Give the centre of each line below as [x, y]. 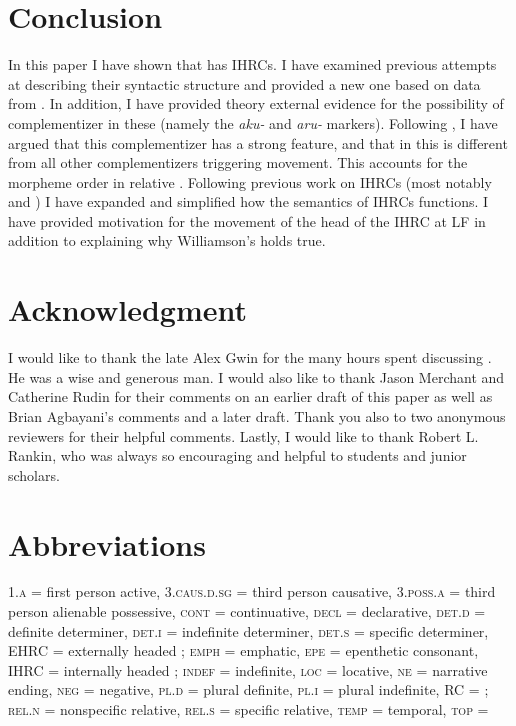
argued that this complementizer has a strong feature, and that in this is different [258, 142]
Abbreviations [107, 543]
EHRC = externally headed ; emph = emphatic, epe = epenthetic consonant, [243, 650]
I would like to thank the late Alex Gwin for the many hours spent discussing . [250, 357]
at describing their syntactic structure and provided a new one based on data [244, 83]
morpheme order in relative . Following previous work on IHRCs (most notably [250, 181]
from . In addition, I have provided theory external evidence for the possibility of [256, 103]
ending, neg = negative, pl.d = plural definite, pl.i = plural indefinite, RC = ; [248, 689]
